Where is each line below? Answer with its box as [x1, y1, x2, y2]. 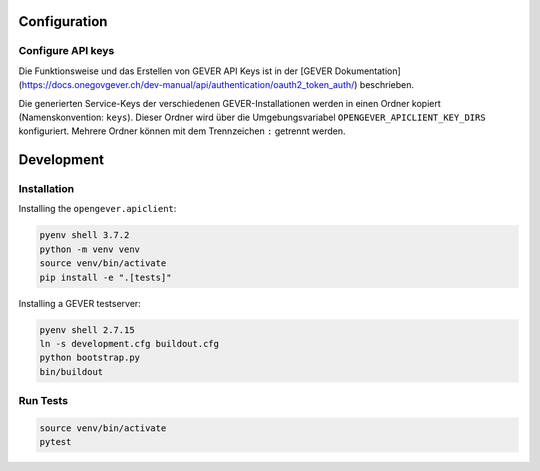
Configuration [18, 13, 108, 30]
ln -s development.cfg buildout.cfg [39, 338, 220, 349]
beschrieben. [359, 79, 415, 91]
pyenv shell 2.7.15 [39, 324, 135, 335]
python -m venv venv [39, 243, 140, 255]
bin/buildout [39, 366, 104, 377]
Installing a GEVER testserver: [18, 297, 142, 309]
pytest [39, 436, 72, 448]
